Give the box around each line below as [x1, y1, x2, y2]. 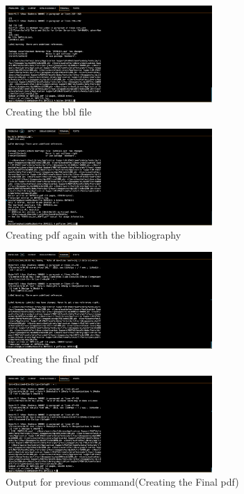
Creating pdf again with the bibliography [6, 228, 181, 242]
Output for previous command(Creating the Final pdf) [6, 475, 239, 489]
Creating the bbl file [6, 104, 92, 119]
